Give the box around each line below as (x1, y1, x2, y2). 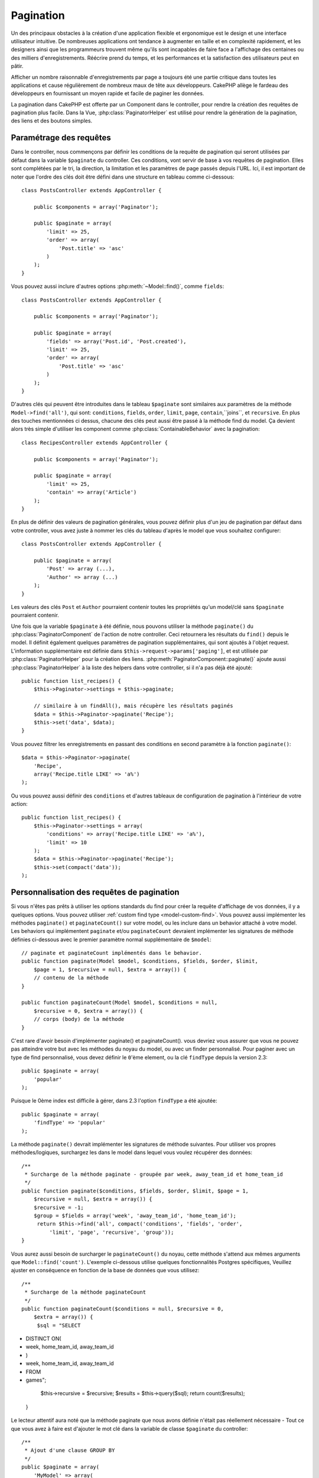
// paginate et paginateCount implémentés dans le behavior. (21, 949, 202, 957)
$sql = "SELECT (37, 1322, 81, 1328)
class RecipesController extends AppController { (21, 439, 168, 446)
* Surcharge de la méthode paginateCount (24, 1289, 147, 1296)
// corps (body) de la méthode (33, 1016, 125, 1023)
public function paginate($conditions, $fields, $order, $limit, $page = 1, (21, 1187, 249, 1194)
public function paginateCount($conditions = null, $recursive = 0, (21, 1305, 224, 1312)
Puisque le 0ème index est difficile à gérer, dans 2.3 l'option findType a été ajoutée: (11, 1097, 218, 1104)
